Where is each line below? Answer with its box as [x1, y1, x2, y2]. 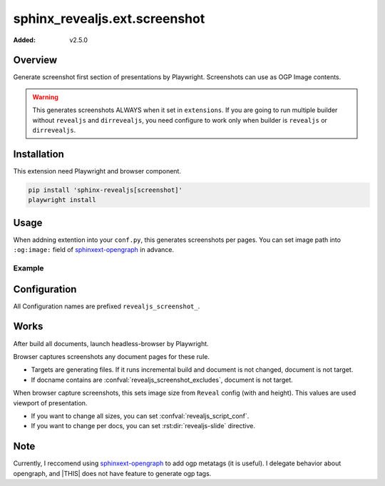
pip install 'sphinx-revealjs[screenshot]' [28, 186, 183, 194]
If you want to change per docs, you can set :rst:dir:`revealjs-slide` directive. [31, 422, 256, 430]
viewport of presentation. [13, 398, 88, 407]
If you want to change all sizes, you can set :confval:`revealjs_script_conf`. [31, 411, 250, 420]
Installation [13, 148, 64, 160]
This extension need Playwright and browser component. [13, 166, 182, 175]
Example [13, 263, 44, 273]
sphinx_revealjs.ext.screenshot [13, 11, 205, 26]
